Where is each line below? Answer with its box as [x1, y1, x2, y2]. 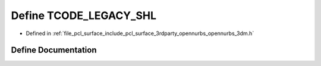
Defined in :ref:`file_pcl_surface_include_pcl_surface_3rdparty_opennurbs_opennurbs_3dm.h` [26, 30, 254, 37]
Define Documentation [11, 45, 97, 55]
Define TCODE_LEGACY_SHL [11, 9, 157, 22]
